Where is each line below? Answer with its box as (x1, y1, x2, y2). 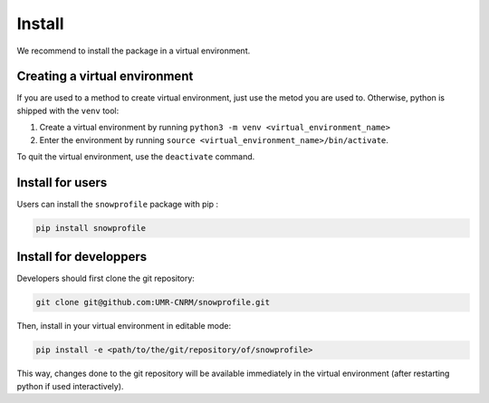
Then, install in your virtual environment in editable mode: (16, 321, 231, 331)
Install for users (16, 175, 108, 190)
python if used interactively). (16, 380, 124, 391)
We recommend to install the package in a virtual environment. (16, 45, 251, 56)
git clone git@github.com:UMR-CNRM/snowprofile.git (35, 297, 271, 308)
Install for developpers (16, 249, 148, 264)
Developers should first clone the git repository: (16, 273, 195, 284)
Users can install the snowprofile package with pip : (16, 198, 219, 209)
